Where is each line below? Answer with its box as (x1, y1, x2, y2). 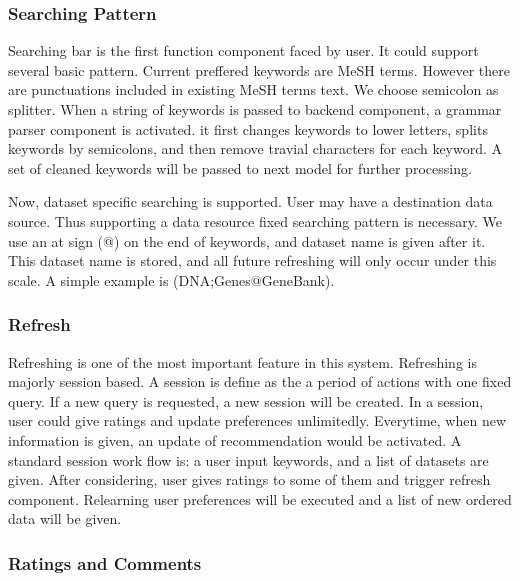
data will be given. (8, 508, 122, 529)
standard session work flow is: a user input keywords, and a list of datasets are (8, 449, 489, 470)
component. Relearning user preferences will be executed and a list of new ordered (8, 488, 512, 509)
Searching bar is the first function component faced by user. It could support (8, 40, 479, 61)
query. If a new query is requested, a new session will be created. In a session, (8, 390, 484, 411)
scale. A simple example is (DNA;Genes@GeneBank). (8, 269, 335, 290)
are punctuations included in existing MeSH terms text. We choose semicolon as (8, 79, 499, 100)
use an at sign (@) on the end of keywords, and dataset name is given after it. (8, 230, 486, 251)
